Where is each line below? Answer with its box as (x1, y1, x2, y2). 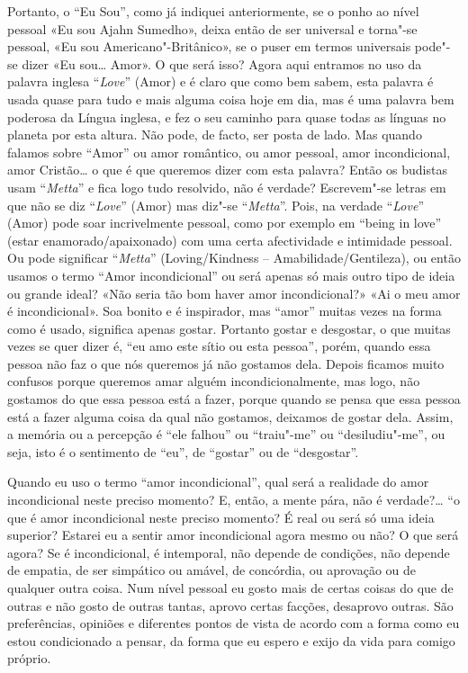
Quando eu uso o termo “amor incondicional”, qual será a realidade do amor (7, 472, 429, 491)
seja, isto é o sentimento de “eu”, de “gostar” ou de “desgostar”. (7, 442, 359, 461)
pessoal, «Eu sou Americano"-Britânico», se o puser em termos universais (7, 37, 411, 56)
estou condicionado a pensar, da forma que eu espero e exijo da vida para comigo (7, 631, 455, 650)
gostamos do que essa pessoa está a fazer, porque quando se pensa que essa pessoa (7, 390, 461, 408)
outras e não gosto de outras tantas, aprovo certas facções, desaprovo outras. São (7, 596, 454, 615)
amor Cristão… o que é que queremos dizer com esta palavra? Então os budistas (7, 160, 447, 179)
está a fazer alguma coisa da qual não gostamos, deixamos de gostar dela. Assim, (7, 407, 454, 426)
